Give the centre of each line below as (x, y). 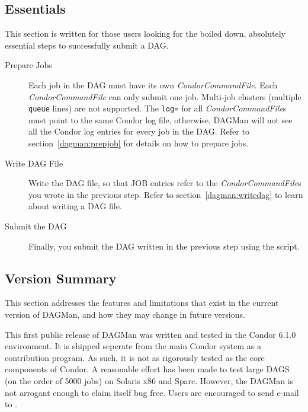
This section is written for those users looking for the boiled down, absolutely (145, 33)
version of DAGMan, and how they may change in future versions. (125, 314)
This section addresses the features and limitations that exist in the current (142, 303)
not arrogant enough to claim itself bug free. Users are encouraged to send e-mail (152, 392)
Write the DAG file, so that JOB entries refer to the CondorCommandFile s (165, 183)
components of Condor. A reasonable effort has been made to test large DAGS (147, 369)
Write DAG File (34, 163)
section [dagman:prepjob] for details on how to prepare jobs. (139, 143)
